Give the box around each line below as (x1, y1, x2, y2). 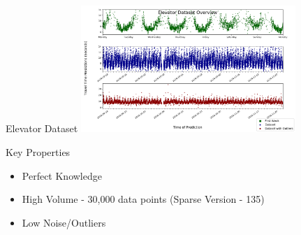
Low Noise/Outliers (22, 215, 106, 229)
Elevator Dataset (6, 121, 78, 136)
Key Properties (6, 145, 71, 159)
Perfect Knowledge (22, 168, 102, 183)
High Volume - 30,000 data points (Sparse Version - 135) (22, 192, 265, 206)
